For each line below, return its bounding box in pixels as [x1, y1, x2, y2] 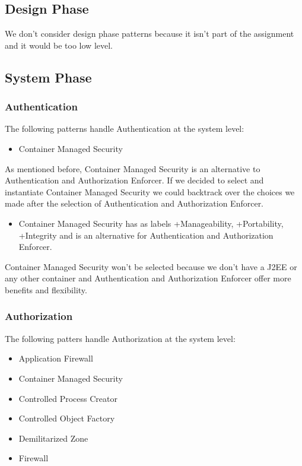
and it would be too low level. [5, 39, 113, 51]
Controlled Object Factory [18, 412, 115, 424]
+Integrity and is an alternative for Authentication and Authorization [18, 229, 274, 241]
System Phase [5, 68, 92, 86]
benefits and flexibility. [5, 283, 87, 296]
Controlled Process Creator [18, 392, 117, 404]
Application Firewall [18, 352, 93, 364]
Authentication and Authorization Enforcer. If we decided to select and [5, 174, 264, 186]
